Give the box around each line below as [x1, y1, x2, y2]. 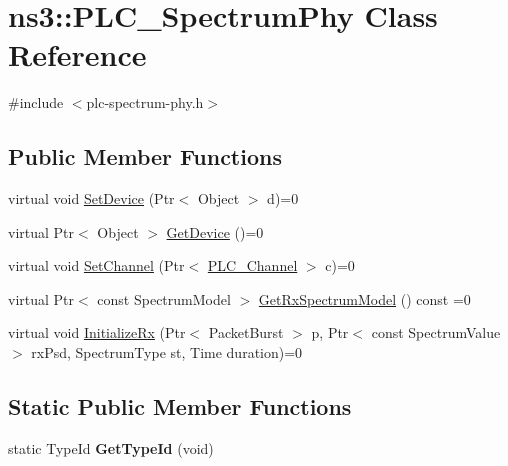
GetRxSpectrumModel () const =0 [258, 288, 471, 309]
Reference [8, 34, 147, 75]
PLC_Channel [207, 255, 298, 276]
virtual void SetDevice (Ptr [8, 188, 175, 209]
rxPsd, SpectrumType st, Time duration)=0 [31, 342, 303, 363]
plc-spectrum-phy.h [86, 92, 204, 113]
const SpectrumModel [97, 288, 231, 309]
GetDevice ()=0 [166, 221, 264, 242]
